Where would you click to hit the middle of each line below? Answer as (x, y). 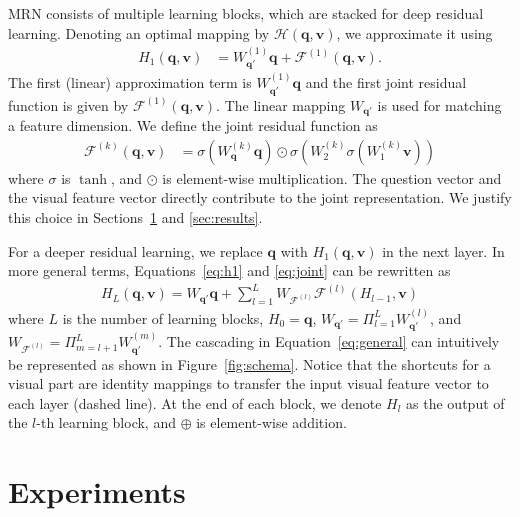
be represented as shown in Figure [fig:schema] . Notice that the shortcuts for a (249, 363)
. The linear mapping (281, 104)
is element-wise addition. (271, 422)
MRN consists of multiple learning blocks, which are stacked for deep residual (246, 13)
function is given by (68, 104)
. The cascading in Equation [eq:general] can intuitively (329, 341)
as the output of (455, 402)
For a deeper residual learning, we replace (135, 250)
